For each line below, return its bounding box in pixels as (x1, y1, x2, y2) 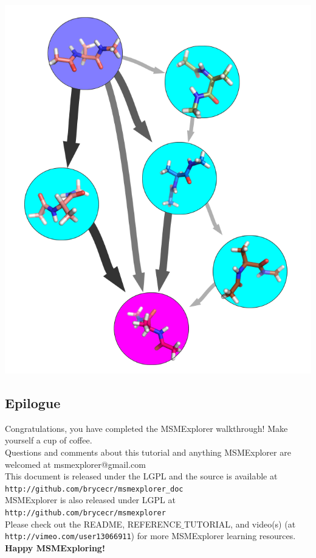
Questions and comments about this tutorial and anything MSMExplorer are (5, 445, 291, 458)
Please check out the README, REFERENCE (5, 517, 182, 530)
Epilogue (5, 393, 61, 412)
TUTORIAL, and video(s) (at (184, 517, 296, 530)
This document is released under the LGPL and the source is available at (5, 470, 278, 482)
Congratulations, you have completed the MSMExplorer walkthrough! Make (5, 422, 288, 434)
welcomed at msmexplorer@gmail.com (5, 457, 146, 470)
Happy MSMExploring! (5, 541, 105, 554)
